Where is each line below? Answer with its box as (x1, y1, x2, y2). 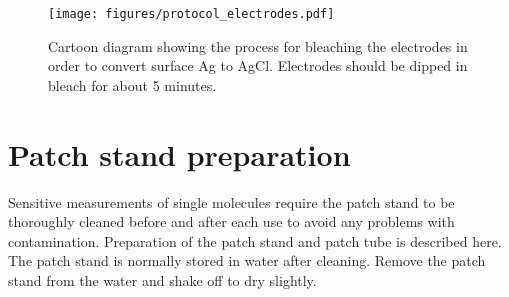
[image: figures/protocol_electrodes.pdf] (48, 7, 335, 21)
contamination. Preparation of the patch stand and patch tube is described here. (8, 230, 502, 251)
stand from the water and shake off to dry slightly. (8, 269, 317, 290)
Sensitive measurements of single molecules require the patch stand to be (8, 191, 455, 212)
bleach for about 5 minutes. (48, 74, 217, 95)
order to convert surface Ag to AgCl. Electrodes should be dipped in (48, 55, 468, 76)
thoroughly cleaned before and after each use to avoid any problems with (8, 211, 455, 232)
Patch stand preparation (8, 133, 351, 174)
